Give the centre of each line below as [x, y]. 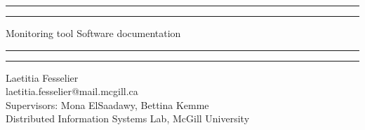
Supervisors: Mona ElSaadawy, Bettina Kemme [107, 104]
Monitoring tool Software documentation [93, 33]
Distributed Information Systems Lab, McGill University [128, 118]
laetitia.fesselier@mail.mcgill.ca [72, 91]
